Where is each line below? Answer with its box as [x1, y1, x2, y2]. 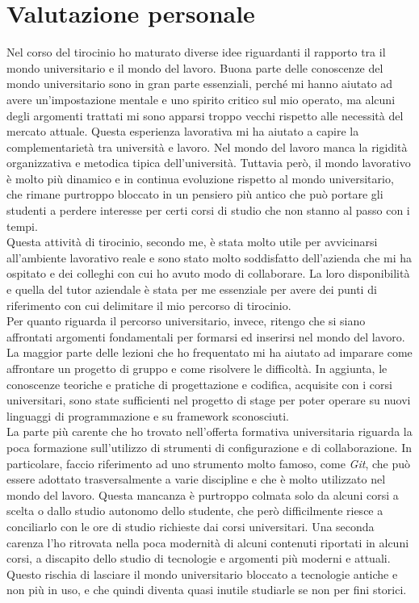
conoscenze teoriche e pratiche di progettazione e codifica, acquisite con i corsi [6, 375, 392, 392]
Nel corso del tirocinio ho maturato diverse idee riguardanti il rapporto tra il [6, 44, 386, 61]
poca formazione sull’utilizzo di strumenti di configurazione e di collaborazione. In [6, 438, 413, 455]
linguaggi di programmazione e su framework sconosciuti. [6, 407, 289, 424]
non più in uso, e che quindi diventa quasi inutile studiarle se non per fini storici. [6, 581, 407, 598]
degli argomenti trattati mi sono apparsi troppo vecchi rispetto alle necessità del [6, 107, 404, 124]
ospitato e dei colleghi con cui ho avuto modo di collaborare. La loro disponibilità [6, 265, 410, 282]
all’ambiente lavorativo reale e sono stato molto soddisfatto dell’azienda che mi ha [6, 249, 413, 266]
